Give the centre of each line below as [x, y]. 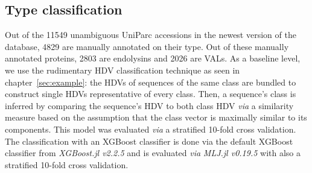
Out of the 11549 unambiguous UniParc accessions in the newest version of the [151, 35]
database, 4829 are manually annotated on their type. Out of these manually [147, 46]
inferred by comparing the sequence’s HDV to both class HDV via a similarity [149, 105]
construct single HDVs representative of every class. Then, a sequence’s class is [151, 94]
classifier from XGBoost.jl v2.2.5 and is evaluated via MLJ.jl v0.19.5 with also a [153, 153]
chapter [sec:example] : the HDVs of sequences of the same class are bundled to [151, 82]
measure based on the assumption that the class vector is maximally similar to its [156, 117]
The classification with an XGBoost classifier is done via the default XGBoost [149, 141]
